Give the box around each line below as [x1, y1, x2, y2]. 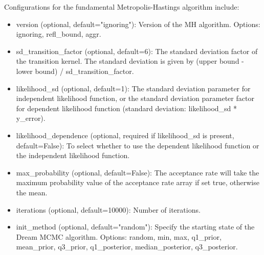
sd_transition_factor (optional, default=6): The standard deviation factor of [16, 45, 258, 56]
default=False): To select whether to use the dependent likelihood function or [16, 140, 259, 150]
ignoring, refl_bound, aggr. [16, 29, 101, 39]
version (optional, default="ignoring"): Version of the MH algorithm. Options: [16, 18, 260, 29]
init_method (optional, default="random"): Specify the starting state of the [16, 221, 255, 232]
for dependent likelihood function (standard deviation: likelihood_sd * [16, 103, 237, 113]
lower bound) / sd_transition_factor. [16, 65, 134, 76]
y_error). [16, 113, 46, 123]
